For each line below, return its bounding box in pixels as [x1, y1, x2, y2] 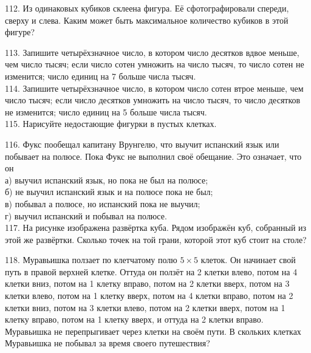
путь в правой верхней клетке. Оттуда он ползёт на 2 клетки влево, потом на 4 [5, 265, 298, 278]
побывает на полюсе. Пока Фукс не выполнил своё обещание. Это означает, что [5, 149, 302, 162]
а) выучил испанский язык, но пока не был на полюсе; [5, 173, 208, 186]
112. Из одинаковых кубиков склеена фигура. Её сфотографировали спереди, [5, 2, 289, 14]
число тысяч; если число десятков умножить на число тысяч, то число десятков [5, 94, 301, 106]
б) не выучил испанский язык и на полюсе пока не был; [5, 185, 213, 198]
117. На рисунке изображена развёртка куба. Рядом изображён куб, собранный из [5, 221, 307, 234]
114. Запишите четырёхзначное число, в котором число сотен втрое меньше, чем [5, 81, 304, 94]
